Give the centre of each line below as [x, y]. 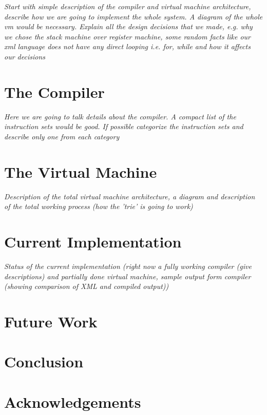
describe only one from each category [62, 136]
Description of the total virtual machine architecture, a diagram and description [130, 196]
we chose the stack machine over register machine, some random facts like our [128, 36]
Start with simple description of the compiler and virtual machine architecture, [128, 6]
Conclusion [44, 361]
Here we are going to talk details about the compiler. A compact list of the [120, 116]
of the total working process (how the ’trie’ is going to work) [99, 206]
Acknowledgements [73, 401]
